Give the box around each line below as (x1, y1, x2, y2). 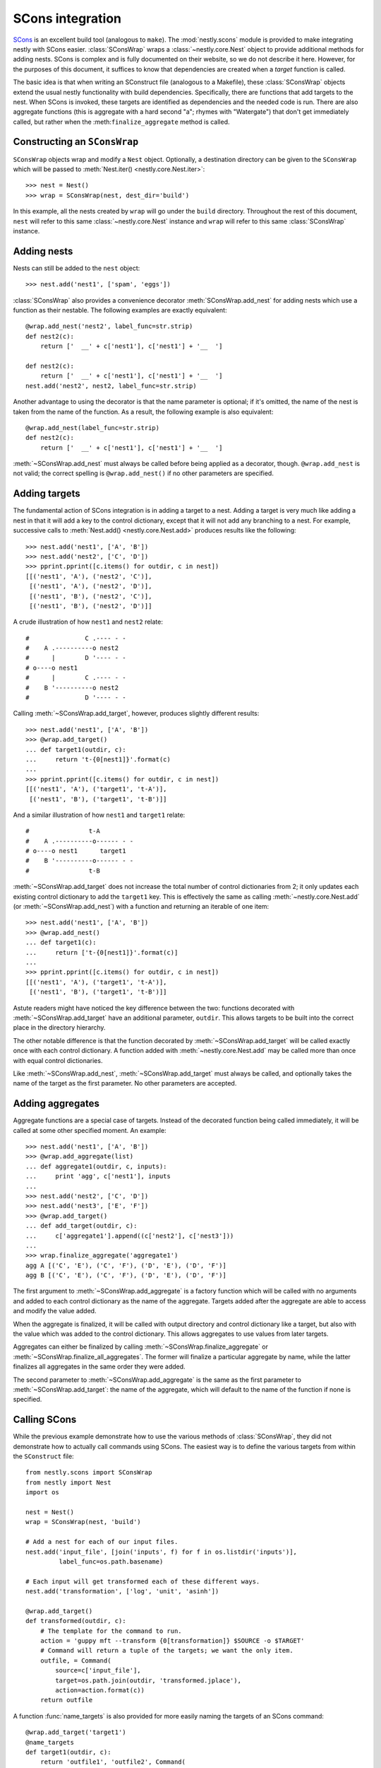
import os (25, 1489, 59, 1496)
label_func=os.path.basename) (59, 1557, 164, 1566)
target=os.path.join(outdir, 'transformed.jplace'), (55, 1676, 241, 1685)
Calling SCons (13, 1414, 77, 1426)
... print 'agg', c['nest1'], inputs (25, 1173, 171, 1180)
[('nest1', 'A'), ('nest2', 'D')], (29, 582, 152, 591)
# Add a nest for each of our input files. (25, 1538, 179, 1546)
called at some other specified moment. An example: (13, 1126, 167, 1134)
